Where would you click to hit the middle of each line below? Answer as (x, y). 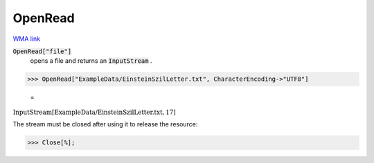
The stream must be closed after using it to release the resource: (105, 124)
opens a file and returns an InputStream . (91, 61)
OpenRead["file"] (42, 51)
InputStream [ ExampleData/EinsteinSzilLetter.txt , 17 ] (94, 112)
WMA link (27, 39)
